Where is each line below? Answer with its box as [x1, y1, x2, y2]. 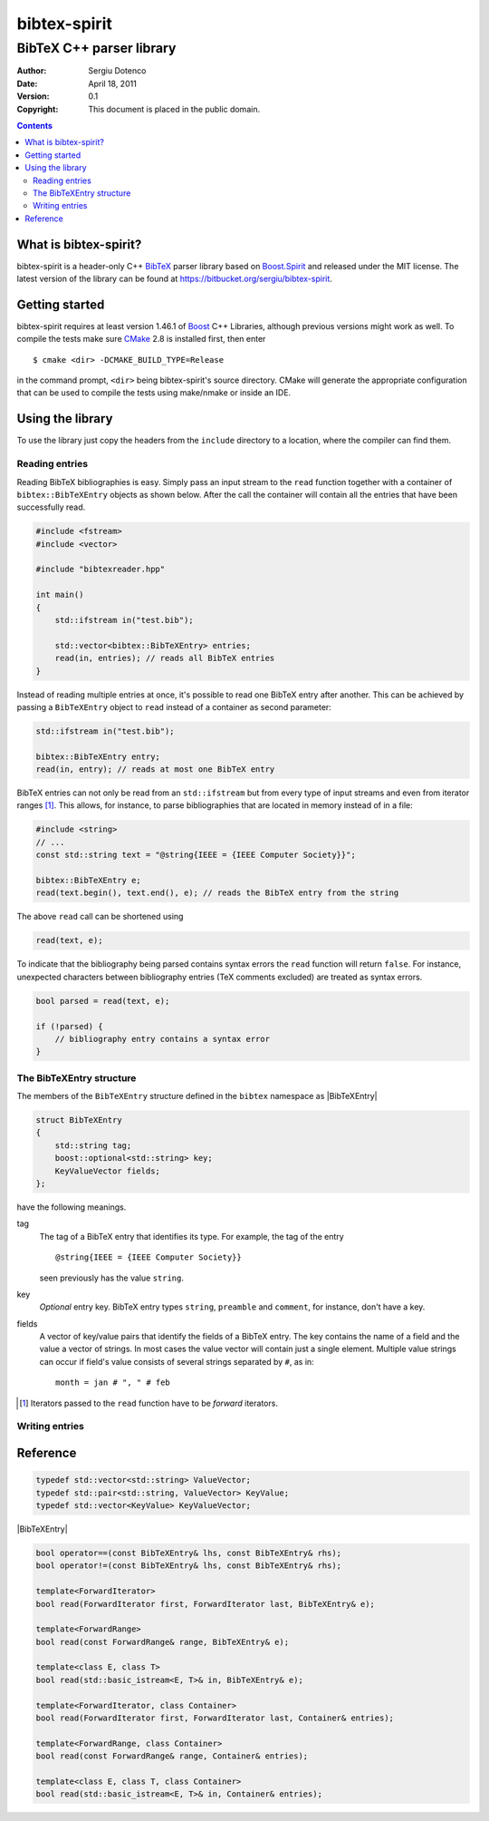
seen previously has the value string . [39, 1272, 185, 1283]
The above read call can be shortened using [16, 911, 184, 922]
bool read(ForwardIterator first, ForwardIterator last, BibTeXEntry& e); [35, 1599, 376, 1609]
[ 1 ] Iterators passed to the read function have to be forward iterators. [19, 1397, 278, 1408]
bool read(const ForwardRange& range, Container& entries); [35, 1751, 309, 1761]
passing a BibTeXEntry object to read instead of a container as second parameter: [16, 701, 332, 712]
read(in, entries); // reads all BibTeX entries [54, 653, 275, 664]
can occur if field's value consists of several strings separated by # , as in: [39, 1356, 314, 1367]
